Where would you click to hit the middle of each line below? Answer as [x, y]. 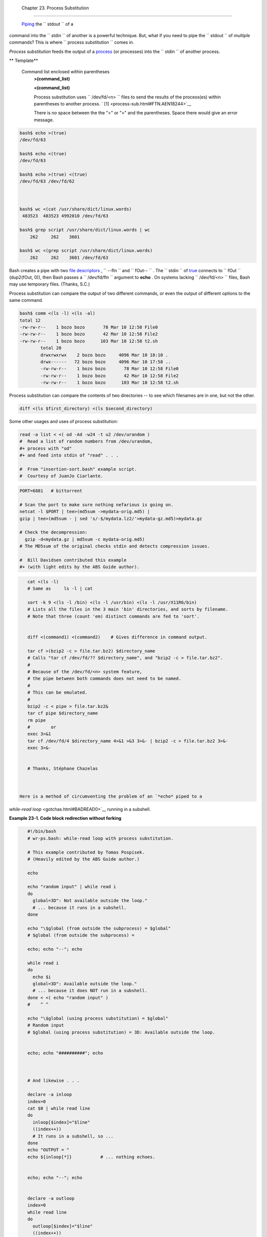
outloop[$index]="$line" [63, 1226]
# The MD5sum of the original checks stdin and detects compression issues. [115, 546]
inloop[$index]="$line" [61, 1122]
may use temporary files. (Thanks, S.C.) [49, 284]
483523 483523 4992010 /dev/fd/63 [66, 216]
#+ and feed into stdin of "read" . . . [69, 455]
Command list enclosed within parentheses [66, 72]
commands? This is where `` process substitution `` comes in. [72, 43]
